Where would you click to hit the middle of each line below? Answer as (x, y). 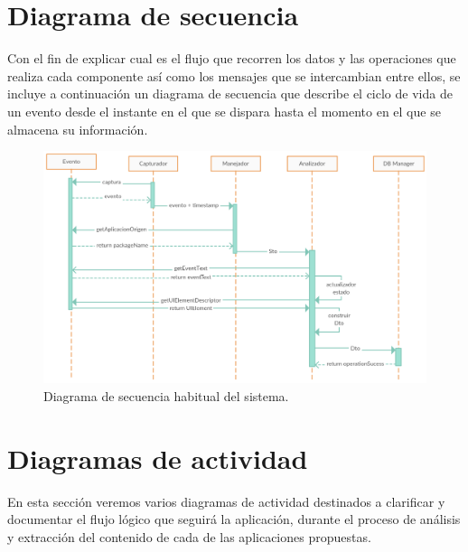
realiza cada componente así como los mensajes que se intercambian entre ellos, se (234, 75)
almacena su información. (78, 129)
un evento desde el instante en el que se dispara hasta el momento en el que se (224, 111)
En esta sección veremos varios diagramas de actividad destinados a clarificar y (226, 501)
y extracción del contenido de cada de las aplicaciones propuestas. (189, 536)
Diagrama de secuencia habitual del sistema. (166, 395)
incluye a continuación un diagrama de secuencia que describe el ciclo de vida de (230, 94)
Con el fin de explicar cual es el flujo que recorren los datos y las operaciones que (232, 58)
